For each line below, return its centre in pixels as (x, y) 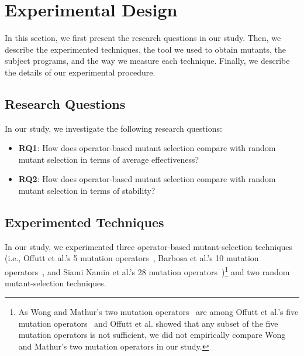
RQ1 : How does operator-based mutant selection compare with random (147, 148)
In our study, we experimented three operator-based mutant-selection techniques (149, 246)
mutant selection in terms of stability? (87, 191)
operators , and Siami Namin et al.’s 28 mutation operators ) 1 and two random (147, 271)
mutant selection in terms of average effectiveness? (109, 159)
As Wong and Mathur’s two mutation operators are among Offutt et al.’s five (158, 311)
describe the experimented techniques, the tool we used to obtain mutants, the (146, 49)
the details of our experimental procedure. (80, 72)
